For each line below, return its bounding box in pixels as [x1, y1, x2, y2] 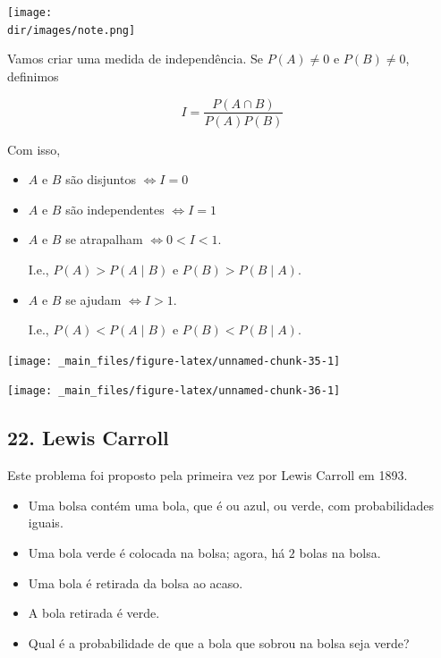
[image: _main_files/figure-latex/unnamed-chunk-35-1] [7, 354, 341, 367]
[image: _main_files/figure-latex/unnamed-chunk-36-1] [7, 384, 341, 398]
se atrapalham [65, 230, 143, 249]
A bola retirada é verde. [28, 603, 160, 622]
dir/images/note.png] [7, 23, 136, 37]
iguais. [28, 513, 64, 532]
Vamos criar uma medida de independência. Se [7, 49, 263, 68]
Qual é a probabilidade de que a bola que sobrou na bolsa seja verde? [28, 633, 410, 652]
